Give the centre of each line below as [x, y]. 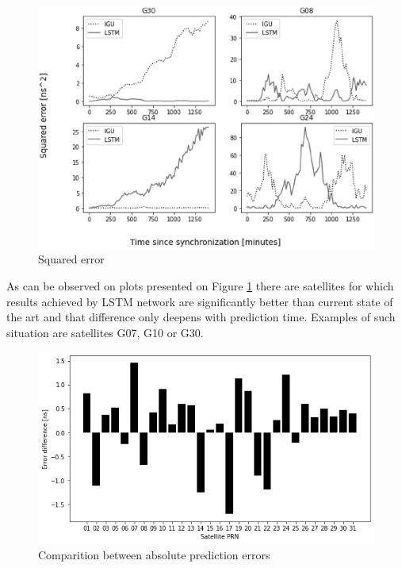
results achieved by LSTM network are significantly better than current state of [200, 301]
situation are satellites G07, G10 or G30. [105, 332]
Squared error [71, 259]
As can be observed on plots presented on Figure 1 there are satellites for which [200, 285]
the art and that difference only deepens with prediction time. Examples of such [201, 317]
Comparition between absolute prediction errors [154, 555]
